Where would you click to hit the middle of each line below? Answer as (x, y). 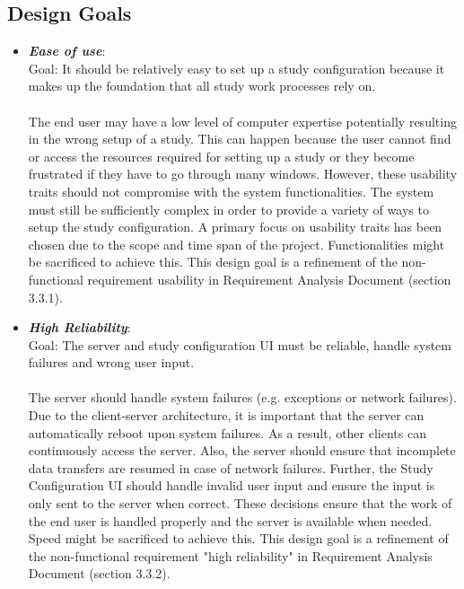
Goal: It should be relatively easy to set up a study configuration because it (236, 68)
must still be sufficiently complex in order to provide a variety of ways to (228, 209)
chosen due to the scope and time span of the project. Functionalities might (236, 244)
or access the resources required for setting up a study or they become (221, 156)
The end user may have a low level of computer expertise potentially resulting (242, 121)
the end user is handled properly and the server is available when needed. (230, 520)
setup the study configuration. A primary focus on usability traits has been (235, 227)
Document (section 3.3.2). (99, 573)
